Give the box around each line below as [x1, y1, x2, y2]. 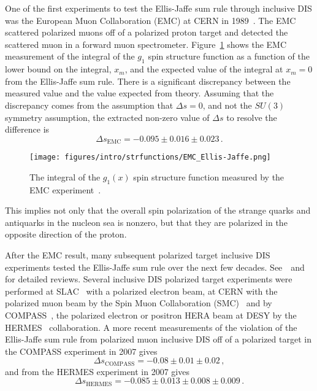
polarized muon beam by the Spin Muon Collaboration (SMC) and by [5, 296, 272, 309]
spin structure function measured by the [133, 170, 285, 183]
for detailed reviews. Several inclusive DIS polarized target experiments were [5, 273, 292, 285]
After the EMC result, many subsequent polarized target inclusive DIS [5, 249, 270, 261]
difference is [5, 123, 50, 136]
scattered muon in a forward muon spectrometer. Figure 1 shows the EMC [5, 37, 287, 50]
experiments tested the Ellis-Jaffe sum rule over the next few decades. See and [5, 260, 305, 273]
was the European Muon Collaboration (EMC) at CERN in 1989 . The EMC [5, 14, 296, 26]
